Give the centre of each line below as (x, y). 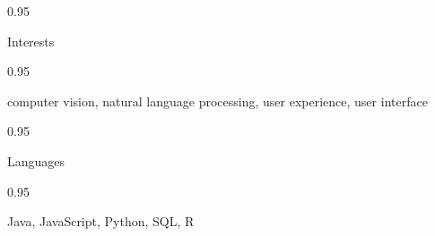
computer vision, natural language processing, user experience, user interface (217, 101)
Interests (31, 41)
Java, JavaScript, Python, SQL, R (101, 221)
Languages (36, 160)
